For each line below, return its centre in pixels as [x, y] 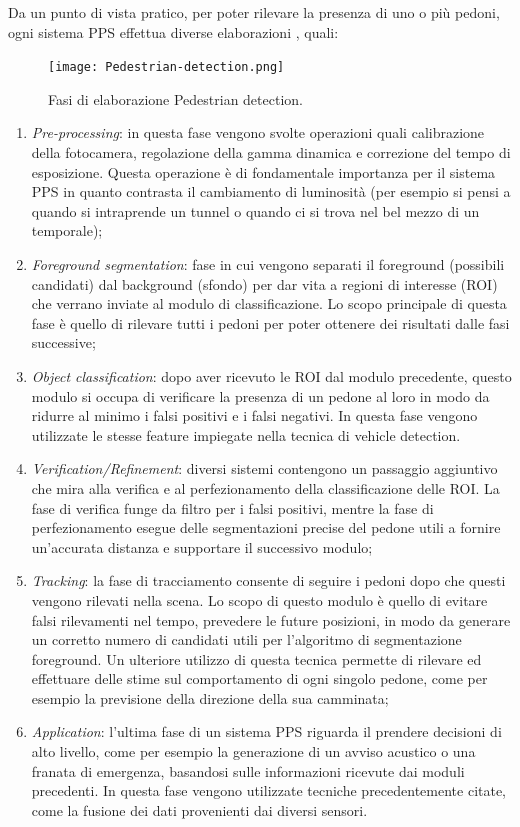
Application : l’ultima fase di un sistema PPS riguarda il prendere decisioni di [266, 731]
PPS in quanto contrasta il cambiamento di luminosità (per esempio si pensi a [271, 191]
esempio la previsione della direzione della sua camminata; [210, 697]
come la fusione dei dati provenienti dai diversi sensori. [199, 809]
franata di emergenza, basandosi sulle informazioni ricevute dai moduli [248, 770]
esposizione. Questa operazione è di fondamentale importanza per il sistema [263, 171]
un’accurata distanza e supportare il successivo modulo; [202, 546]
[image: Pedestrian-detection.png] [166, 67]
